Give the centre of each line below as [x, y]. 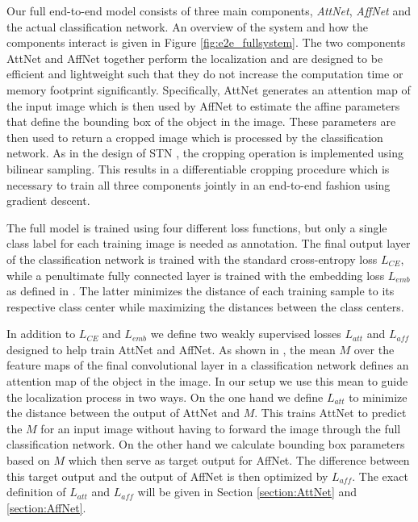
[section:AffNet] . [46, 507]
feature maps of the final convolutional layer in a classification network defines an [208, 365]
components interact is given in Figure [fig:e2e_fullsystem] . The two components [206, 42]
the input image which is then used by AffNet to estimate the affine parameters [203, 105]
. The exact [380, 476]
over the [374, 349]
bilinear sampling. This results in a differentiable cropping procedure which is [198, 168]
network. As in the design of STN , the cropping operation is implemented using [205, 153]
